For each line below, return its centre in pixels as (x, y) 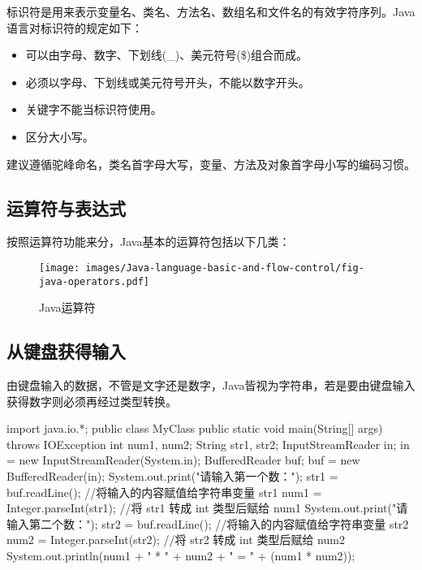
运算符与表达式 (66, 207)
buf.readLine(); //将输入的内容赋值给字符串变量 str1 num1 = (164, 492)
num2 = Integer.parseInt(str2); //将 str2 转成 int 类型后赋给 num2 (176, 540)
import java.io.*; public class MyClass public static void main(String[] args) (195, 428)
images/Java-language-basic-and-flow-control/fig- (225, 268)
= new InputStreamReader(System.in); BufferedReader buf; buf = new (183, 460)
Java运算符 (67, 307)
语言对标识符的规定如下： (75, 27)
